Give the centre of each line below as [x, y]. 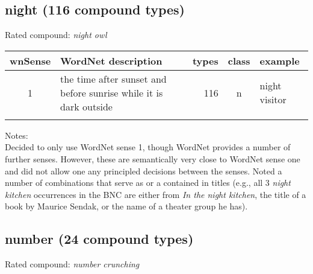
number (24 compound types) [99, 239]
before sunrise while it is [112, 92]
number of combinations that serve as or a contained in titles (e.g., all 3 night [148, 183]
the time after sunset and [113, 78]
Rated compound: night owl [56, 35]
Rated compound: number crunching [72, 264]
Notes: [17, 135]
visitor [273, 100]
